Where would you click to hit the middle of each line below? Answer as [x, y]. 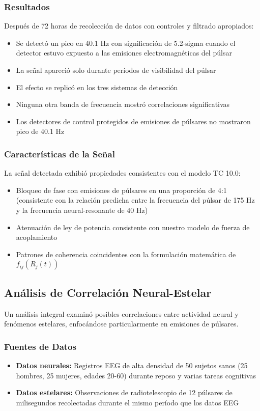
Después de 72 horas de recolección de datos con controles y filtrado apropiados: [129, 26]
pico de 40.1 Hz [40, 131]
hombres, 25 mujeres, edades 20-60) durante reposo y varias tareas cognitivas [136, 375]
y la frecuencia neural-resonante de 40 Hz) [82, 210]
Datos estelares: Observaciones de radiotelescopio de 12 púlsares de [124, 392]
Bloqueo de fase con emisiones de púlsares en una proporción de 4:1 [121, 190]
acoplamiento [37, 237]
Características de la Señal [60, 154]
